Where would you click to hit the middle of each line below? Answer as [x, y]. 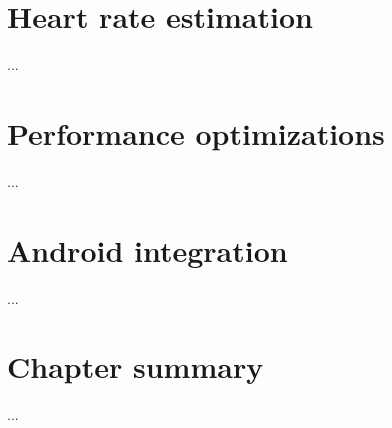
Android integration [147, 249]
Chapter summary [135, 366]
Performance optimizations [196, 132]
